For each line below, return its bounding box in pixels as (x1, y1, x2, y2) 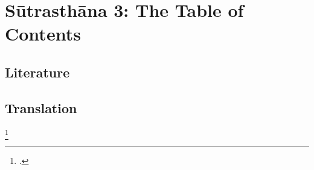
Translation (5, 98, 77, 117)
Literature (5, 62, 70, 81)
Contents (5, 21, 81, 46)
